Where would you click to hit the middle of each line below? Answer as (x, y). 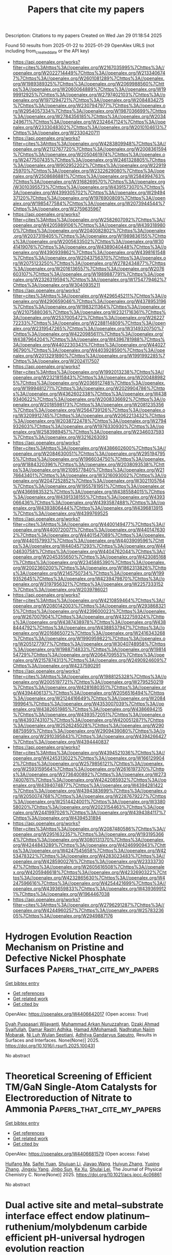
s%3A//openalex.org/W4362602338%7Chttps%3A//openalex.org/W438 (90, 394)
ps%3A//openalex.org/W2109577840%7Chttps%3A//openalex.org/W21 (89, 470)
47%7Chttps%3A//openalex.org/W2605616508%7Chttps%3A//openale (89, 867)
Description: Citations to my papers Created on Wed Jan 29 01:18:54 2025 (84, 36)
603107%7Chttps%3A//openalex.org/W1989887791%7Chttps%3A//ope (89, 274)
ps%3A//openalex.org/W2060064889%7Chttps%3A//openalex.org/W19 (89, 89)
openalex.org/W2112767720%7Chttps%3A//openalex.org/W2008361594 (90, 149)
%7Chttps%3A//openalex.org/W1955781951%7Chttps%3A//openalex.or (89, 486)
